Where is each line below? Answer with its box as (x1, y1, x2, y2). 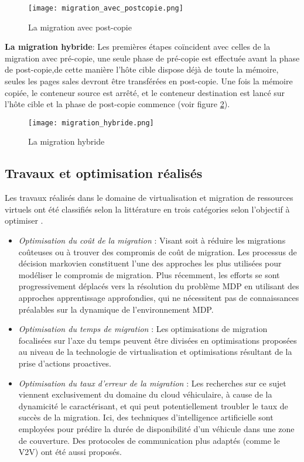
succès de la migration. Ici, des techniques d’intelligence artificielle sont (18, 411, 274, 423)
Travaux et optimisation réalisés (5, 164, 203, 182)
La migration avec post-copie (28, 20, 132, 33)
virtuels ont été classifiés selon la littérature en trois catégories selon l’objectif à (5, 203, 290, 215)
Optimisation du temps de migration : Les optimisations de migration (18, 323, 268, 335)
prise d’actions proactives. (18, 357, 111, 369)
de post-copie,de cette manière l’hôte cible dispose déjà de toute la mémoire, (5, 63, 279, 76)
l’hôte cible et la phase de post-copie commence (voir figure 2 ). (5, 98, 230, 110)
